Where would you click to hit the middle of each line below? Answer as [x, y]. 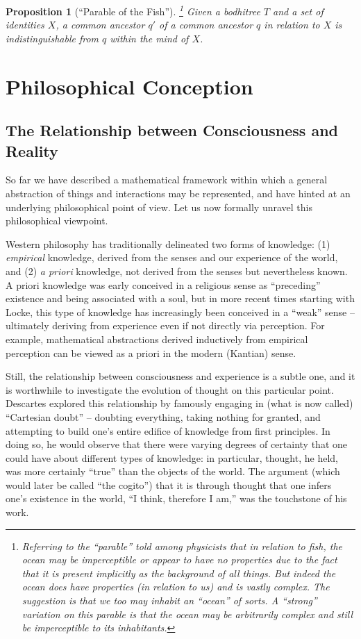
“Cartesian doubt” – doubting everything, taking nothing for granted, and [163, 416]
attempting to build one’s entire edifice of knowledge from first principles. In [168, 430]
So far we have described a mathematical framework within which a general [167, 180]
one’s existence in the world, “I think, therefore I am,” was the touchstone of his [176, 498]
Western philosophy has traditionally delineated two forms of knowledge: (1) [168, 243]
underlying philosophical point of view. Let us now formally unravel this [159, 207]
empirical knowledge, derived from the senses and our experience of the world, [172, 257]
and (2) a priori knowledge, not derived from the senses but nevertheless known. [177, 271]
